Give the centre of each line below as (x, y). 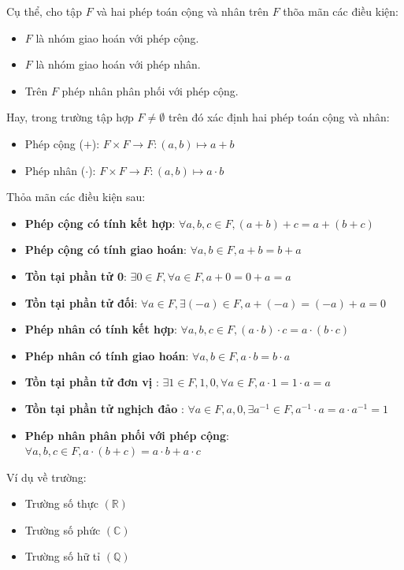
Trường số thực (61, 503)
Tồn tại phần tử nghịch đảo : (104, 408)
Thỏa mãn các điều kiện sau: (76, 197)
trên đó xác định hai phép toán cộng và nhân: (279, 117)
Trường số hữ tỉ (63, 556)
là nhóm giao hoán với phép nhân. (118, 64)
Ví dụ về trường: (46, 477)
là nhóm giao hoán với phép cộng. (117, 37)
